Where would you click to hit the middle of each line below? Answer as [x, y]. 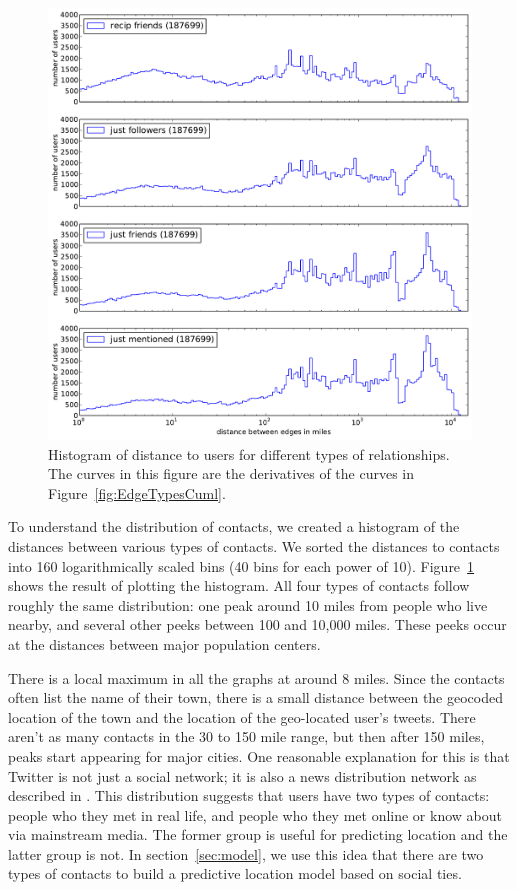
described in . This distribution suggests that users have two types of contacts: [249, 795]
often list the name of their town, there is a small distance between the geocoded [255, 697]
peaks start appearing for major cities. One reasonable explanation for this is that [259, 755]
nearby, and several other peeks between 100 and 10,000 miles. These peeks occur [257, 624]
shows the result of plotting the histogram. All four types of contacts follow [239, 585]
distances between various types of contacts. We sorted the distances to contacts [254, 545]
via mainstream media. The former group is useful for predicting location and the [258, 834]
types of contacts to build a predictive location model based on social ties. [235, 873]
